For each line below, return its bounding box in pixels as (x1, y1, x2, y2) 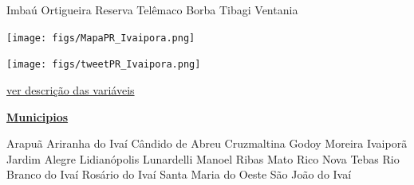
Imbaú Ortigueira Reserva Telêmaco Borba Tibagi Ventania (6, 2, 298, 17)
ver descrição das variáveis (6, 81, 135, 98)
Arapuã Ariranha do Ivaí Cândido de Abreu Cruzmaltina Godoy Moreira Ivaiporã (6, 135, 408, 152)
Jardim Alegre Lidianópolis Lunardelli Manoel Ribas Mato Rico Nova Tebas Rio (6, 150, 400, 167)
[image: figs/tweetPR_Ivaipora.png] (6, 59, 201, 71)
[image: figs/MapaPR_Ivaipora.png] (6, 32, 195, 44)
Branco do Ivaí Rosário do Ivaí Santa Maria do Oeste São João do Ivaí (6, 166, 352, 183)
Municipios (6, 108, 69, 125)
